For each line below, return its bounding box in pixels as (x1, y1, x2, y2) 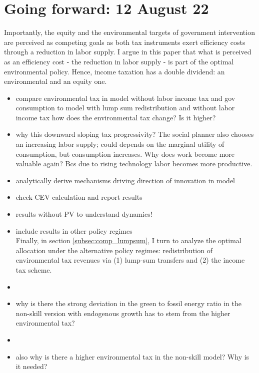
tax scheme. (15, 265, 52, 275)
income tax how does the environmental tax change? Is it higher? (15, 112, 216, 122)
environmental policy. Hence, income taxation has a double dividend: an (4, 66, 225, 76)
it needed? (15, 361, 47, 372)
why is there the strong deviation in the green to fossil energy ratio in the (15, 298, 242, 309)
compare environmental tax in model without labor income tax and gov (15, 92, 235, 103)
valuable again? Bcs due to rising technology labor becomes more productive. (15, 158, 252, 169)
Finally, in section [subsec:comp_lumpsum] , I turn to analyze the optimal (15, 235, 241, 246)
